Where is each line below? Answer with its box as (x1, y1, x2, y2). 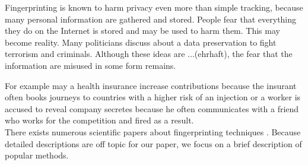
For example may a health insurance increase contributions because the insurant (5, 79, 297, 91)
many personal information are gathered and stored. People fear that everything (5, 12, 297, 25)
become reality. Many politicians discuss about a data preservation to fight (5, 36, 277, 48)
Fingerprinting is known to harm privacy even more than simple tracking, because (5, 1, 303, 13)
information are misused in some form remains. (5, 59, 176, 71)
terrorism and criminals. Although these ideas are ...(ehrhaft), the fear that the (5, 47, 293, 60)
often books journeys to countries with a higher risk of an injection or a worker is (5, 91, 301, 103)
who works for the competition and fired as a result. (5, 114, 194, 126)
